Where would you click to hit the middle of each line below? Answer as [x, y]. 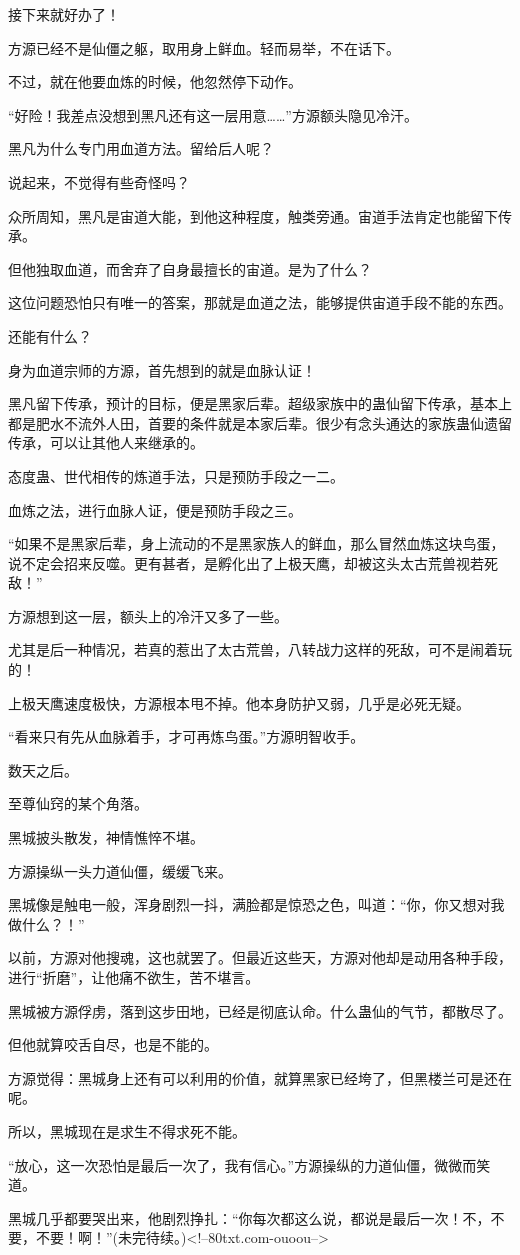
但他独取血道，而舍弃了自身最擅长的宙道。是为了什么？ [190, 268]
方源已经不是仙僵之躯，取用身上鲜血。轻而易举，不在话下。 [204, 47]
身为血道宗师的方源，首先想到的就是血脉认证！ [162, 369]
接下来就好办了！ [64, 14]
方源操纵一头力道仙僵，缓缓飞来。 [120, 870]
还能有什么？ [50, 335]
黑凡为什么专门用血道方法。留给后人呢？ [141, 148]
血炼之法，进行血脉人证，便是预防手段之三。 [155, 509]
